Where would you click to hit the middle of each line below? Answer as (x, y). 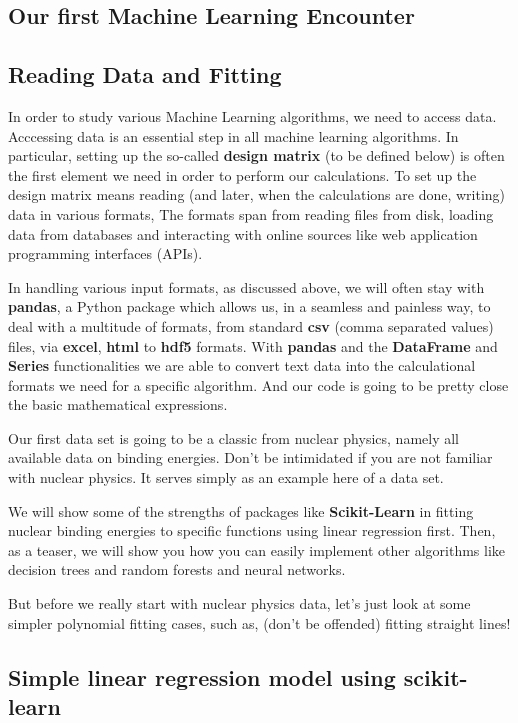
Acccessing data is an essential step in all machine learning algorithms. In (233, 135)
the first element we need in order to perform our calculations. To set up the (242, 174)
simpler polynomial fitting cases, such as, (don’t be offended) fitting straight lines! (259, 622)
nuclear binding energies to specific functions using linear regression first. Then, (252, 530)
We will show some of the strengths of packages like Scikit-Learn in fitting (241, 510)
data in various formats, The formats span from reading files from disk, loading (251, 213)
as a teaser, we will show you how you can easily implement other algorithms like (257, 549)
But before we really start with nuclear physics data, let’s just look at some (239, 603)
